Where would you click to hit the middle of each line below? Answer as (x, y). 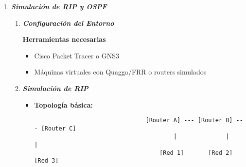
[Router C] (59, 128)
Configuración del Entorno (68, 23)
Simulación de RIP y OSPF (59, 6)
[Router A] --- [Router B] (189, 121)
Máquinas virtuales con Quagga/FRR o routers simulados (120, 72)
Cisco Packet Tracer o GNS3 (77, 55)
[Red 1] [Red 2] (196, 153)
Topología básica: (64, 104)
